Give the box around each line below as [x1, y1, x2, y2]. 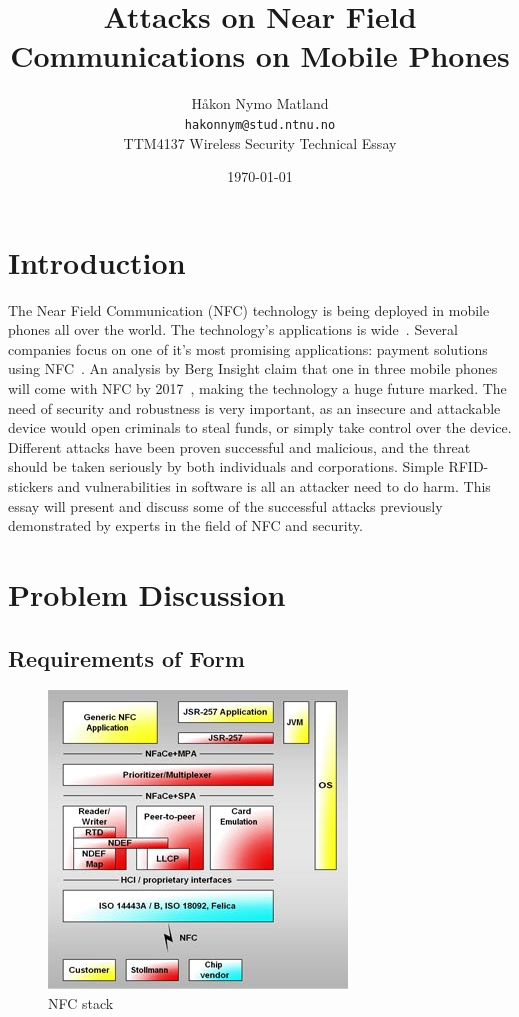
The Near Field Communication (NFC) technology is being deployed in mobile [8, 299, 490, 320]
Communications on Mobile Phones [10, 35, 510, 76]
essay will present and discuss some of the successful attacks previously [8, 495, 443, 516]
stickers [8, 476, 53, 497]
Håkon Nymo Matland [191, 93, 329, 114]
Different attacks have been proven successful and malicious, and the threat [8, 436, 471, 457]
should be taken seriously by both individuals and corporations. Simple [8, 456, 444, 477]
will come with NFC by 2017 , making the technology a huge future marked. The [8, 378, 507, 399]
